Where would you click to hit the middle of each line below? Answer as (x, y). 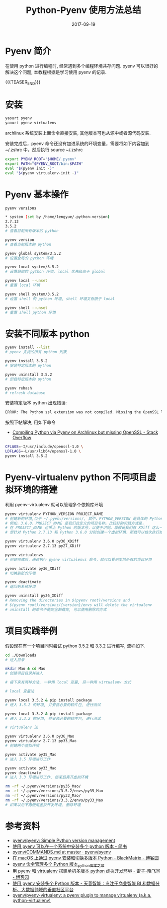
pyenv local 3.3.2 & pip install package (49, 714)
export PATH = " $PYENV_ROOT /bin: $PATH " (44, 164)
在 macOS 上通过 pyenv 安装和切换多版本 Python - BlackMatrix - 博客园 (85, 858)
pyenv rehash (19, 388)
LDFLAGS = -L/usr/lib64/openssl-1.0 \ (43, 452)
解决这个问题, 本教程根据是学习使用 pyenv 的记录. (56, 72)
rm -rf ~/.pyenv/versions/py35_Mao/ (43, 786)
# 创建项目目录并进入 (24, 674)
